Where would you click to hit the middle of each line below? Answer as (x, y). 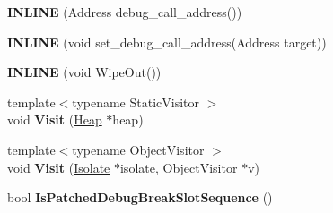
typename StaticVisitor (136, 102)
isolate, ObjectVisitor (179, 167)
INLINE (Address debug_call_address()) (125, 12)
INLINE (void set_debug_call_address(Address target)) (167, 42)
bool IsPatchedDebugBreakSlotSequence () (140, 197)
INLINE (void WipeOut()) (84, 72)
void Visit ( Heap (55, 119)
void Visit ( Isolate (59, 167)
